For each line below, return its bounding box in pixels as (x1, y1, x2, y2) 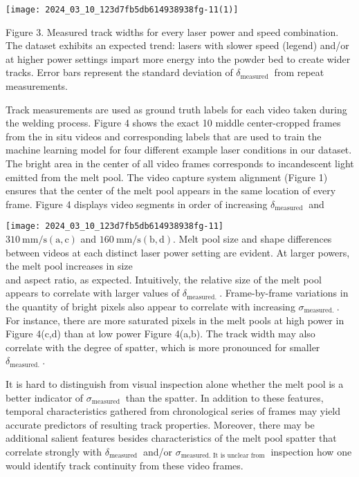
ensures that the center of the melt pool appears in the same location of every (6, 183, 336, 198)
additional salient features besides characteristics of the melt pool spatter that (6, 431, 337, 445)
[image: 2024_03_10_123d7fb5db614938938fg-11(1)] (6, 5, 239, 15)
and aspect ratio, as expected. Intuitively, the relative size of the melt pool (6, 272, 322, 286)
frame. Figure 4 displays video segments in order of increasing (6, 196, 268, 211)
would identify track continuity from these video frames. (6, 458, 243, 472)
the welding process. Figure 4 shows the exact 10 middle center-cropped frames (6, 115, 341, 130)
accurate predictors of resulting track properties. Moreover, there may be (6, 417, 315, 431)
